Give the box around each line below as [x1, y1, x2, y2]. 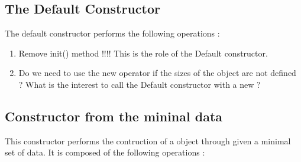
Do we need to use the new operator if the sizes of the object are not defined [18, 67, 296, 79]
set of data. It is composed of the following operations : [5, 146, 205, 158]
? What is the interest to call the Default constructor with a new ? [18, 78, 261, 90]
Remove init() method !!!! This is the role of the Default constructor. [18, 47, 268, 59]
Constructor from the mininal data [5, 107, 223, 125]
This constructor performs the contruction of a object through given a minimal [5, 134, 291, 147]
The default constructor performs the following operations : [5, 27, 220, 39]
